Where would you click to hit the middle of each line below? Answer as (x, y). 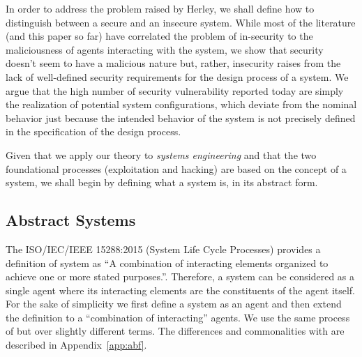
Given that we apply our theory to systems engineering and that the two (161, 154)
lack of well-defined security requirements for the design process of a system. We (177, 76)
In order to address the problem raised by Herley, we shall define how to (160, 8)
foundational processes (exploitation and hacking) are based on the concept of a (176, 168)
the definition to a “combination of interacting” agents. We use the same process (178, 317)
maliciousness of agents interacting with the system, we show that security (165, 49)
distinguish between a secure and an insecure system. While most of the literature (181, 22)
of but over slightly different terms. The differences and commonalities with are (175, 331)
